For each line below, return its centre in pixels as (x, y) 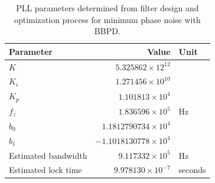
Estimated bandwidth (48, 155)
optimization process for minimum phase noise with (107, 19)
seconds (192, 170)
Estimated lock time (45, 170)
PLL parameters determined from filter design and (107, 8)
